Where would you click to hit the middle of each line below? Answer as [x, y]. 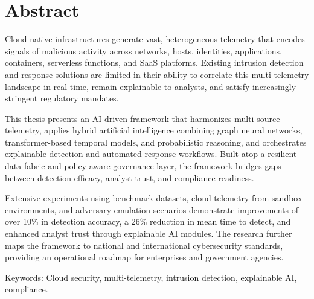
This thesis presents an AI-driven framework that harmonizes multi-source [143, 118]
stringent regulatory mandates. [62, 98]
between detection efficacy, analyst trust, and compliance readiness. [130, 177]
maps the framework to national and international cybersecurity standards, [144, 245]
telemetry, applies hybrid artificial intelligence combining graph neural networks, [154, 130]
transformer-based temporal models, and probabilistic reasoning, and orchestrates [156, 142]
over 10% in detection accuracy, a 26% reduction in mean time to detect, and [148, 221]
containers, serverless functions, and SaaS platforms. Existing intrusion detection [154, 63]
